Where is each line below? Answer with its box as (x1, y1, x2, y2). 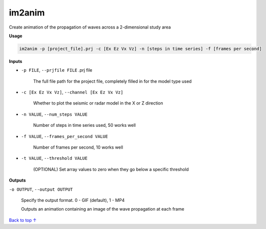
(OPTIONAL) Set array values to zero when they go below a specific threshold (33, 166, 189, 172)
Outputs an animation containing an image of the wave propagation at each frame (21, 206, 185, 212)
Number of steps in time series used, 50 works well (33, 122, 136, 128)
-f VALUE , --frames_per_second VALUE (21, 133, 109, 139)
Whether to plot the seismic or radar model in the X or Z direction (33, 100, 163, 106)
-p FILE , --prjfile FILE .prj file (21, 67, 93, 73)
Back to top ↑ (9, 217, 37, 223)
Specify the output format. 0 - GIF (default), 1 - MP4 (21, 197, 125, 203)
